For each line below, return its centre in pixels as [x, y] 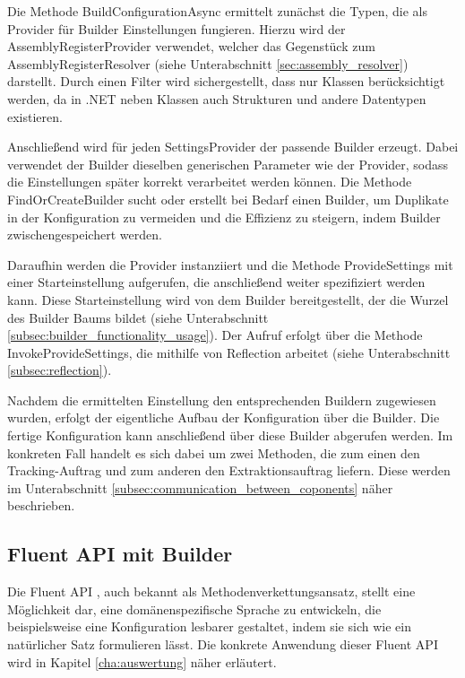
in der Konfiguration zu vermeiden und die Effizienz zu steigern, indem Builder [224, 217]
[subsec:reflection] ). [60, 370]
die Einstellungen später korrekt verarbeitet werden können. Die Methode [210, 182]
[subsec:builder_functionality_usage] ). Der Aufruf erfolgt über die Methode [215, 335]
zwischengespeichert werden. [85, 235]
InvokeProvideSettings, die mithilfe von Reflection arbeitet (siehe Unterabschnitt [229, 352]
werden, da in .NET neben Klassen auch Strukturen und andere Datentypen [217, 98]
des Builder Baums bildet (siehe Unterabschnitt [138, 317]
